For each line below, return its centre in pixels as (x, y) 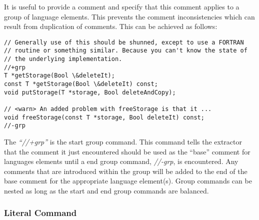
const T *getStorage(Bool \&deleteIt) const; (81, 84)
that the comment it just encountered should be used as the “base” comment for (127, 151)
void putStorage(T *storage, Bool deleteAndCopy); (90, 92)
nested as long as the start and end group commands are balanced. (106, 190)
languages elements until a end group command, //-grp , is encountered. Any (121, 161)
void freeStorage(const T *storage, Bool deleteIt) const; (104, 117)
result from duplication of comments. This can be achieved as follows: (111, 26)
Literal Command (40, 213)
